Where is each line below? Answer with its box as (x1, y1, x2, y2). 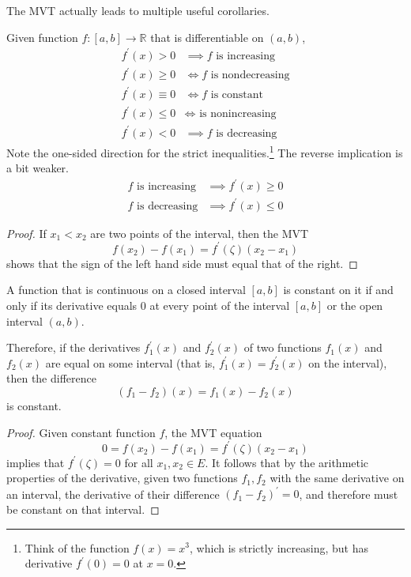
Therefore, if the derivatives (6, 339, 141, 356)
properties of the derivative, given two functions (6, 470, 238, 486)
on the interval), (308, 354, 387, 371)
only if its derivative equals (6, 297, 138, 314)
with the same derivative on (270, 470, 405, 486)
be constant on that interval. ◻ (6, 500, 160, 517)
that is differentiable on (150, 28, 264, 45)
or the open (326, 297, 383, 314)
